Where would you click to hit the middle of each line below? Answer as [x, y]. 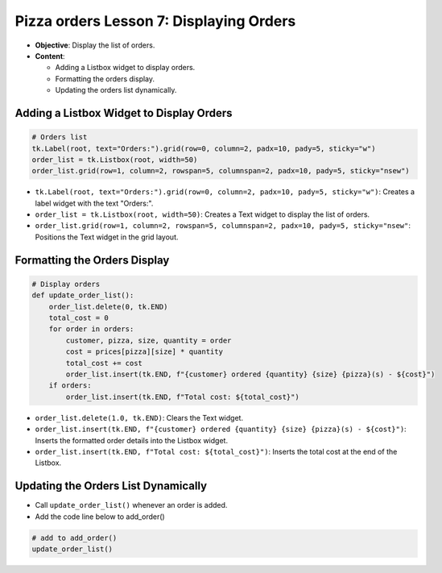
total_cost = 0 [78, 318]
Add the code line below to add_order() [100, 517]
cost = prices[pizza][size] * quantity [144, 352]
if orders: [70, 386]
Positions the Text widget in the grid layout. [107, 237]
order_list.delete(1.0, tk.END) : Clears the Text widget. [139, 417]
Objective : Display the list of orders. [95, 45]
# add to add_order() [74, 538]
